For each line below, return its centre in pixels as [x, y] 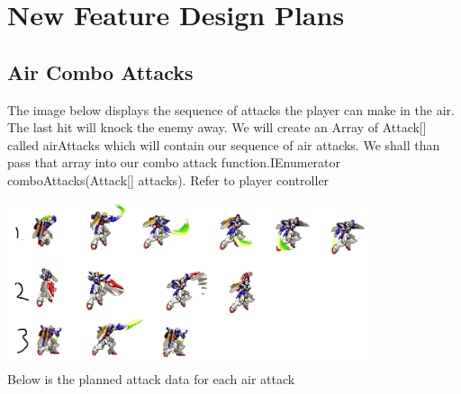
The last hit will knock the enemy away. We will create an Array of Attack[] [217, 127]
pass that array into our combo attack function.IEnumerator [174, 162]
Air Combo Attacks [100, 72]
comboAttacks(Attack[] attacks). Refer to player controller [168, 179]
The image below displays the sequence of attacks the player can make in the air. [231, 109]
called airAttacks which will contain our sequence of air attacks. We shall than [224, 144]
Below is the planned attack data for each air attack [151, 379]
